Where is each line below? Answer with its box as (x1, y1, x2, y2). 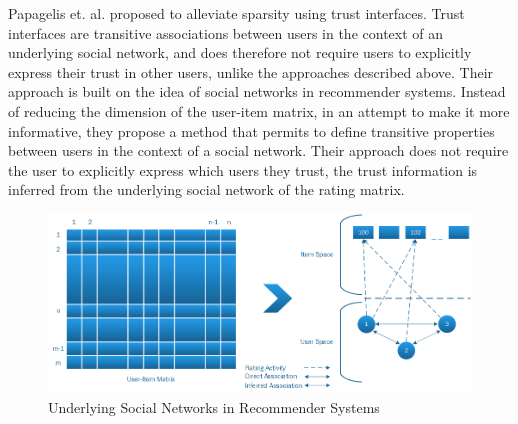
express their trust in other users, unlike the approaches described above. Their (8, 61, 494, 82)
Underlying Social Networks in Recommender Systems (48, 396, 380, 417)
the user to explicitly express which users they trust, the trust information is (8, 159, 478, 180)
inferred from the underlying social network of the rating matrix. (8, 179, 405, 200)
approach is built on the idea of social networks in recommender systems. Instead (8, 81, 506, 102)
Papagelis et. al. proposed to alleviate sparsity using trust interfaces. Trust (8, 3, 465, 23)
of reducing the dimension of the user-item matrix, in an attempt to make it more (8, 100, 510, 121)
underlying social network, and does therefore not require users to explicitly (8, 42, 472, 63)
